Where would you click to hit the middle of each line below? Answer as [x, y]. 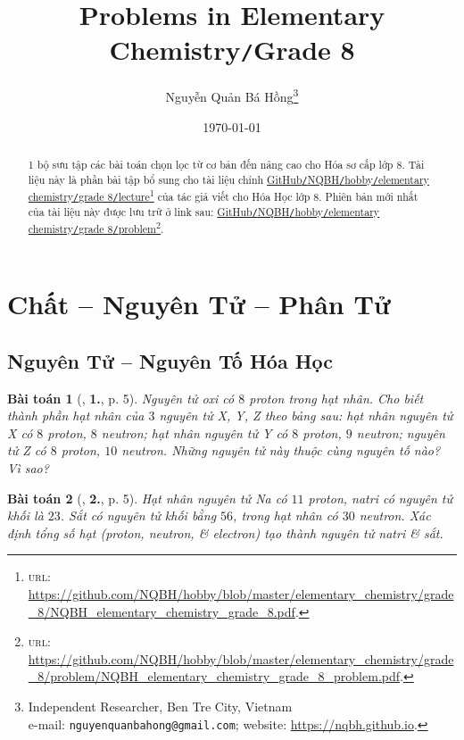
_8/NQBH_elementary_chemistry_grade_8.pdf [162, 611]
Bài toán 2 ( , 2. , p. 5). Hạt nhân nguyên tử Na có [147, 498]
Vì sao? [28, 468]
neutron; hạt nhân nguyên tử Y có [195, 432]
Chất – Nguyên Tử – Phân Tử [199, 304]
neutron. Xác [395, 516]
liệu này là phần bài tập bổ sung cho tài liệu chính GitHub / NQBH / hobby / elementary [228, 179]
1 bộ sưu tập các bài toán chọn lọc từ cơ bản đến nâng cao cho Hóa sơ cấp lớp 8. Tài [226, 165]
